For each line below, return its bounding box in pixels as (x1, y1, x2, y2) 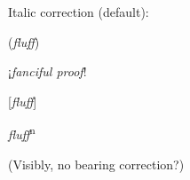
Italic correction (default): (8, 3, 149, 20)
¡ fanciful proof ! (8, 62, 87, 81)
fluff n (8, 122, 36, 144)
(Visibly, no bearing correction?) (8, 154, 185, 173)
